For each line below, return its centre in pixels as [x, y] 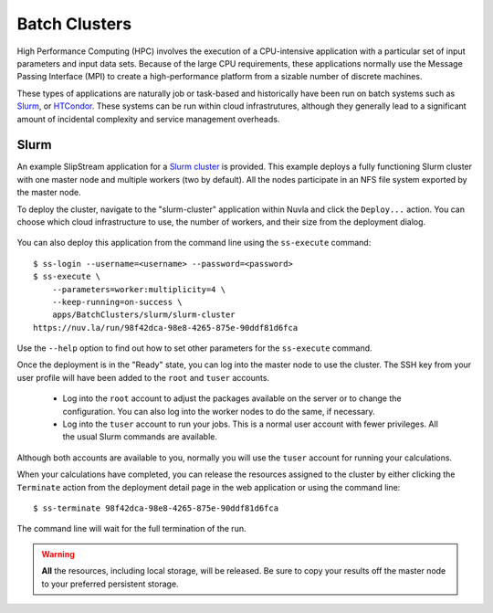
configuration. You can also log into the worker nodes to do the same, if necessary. [219, 411]
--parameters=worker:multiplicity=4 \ [139, 289]
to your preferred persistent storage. [110, 584]
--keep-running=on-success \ [117, 302]
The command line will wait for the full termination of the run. [131, 529]
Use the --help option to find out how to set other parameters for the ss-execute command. [195, 348]
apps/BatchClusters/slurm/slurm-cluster [144, 315]
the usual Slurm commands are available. [140, 437]
